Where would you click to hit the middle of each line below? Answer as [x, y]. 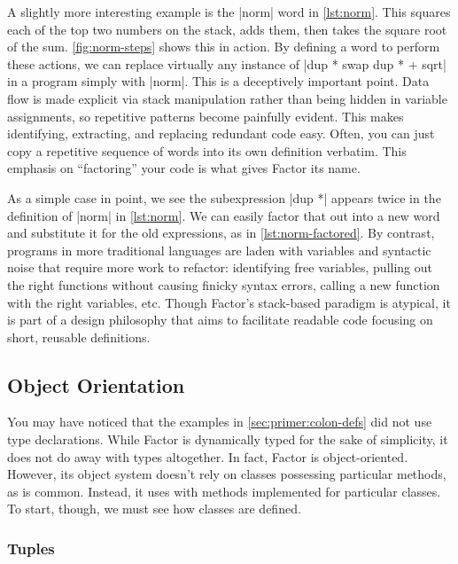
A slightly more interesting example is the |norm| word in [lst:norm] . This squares [229, 12]
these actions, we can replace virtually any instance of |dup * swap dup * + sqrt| [227, 63]
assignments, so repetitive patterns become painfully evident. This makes [206, 116]
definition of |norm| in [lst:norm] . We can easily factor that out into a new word [224, 215]
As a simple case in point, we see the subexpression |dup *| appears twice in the [224, 197]
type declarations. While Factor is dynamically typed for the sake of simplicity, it [228, 439]
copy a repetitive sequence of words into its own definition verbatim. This [207, 150]
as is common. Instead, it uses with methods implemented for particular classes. [224, 491]
